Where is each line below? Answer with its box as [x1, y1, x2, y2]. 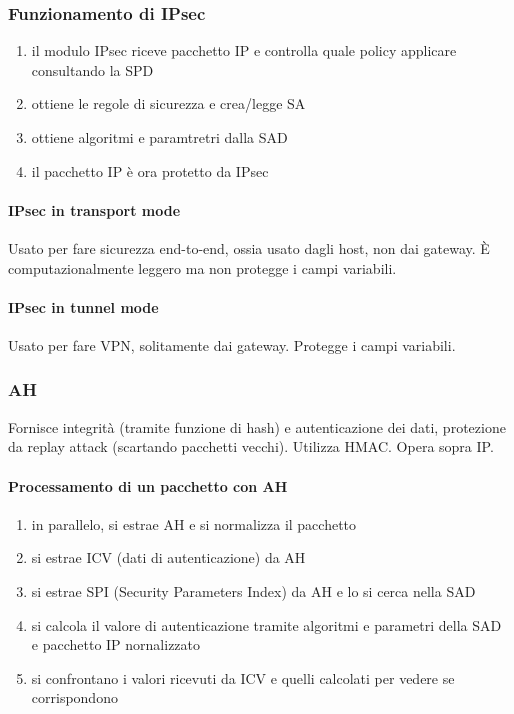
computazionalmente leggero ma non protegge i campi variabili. [8, 257, 397, 278]
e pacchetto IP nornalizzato [31, 634, 201, 655]
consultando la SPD [31, 59, 154, 80]
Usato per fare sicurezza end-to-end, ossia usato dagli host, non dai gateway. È [8, 237, 490, 258]
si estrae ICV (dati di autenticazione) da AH [31, 547, 306, 568]
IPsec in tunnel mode [8, 296, 159, 317]
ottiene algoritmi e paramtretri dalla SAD [31, 127, 288, 147]
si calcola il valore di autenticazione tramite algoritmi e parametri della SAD [31, 614, 502, 635]
